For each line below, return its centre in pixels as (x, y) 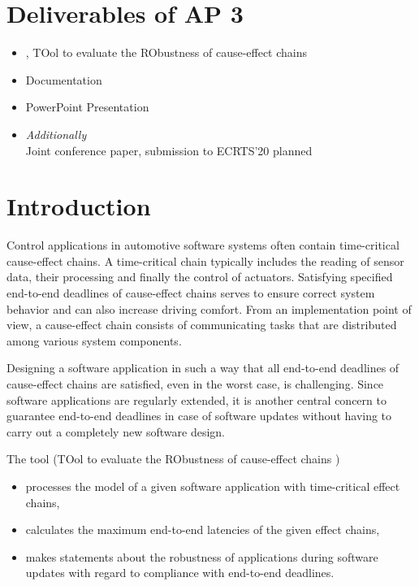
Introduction (79, 206)
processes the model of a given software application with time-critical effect (213, 486)
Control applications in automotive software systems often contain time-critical (203, 245)
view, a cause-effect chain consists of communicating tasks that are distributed (202, 325)
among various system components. (94, 340)
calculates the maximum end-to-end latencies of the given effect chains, (203, 530)
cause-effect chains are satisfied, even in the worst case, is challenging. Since (195, 383)
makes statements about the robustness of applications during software (202, 556)
